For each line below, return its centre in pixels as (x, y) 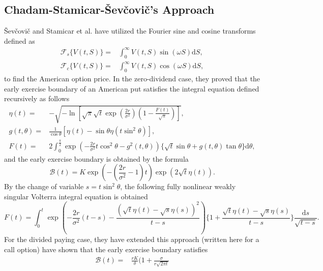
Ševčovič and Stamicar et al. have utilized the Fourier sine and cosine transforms (130, 31)
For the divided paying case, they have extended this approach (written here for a (132, 239)
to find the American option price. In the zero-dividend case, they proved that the (132, 79)
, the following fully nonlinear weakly (178, 186)
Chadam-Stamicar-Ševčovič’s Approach (109, 9)
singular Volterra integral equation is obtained (76, 196)
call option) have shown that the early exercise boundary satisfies (106, 249)
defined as (20, 40)
